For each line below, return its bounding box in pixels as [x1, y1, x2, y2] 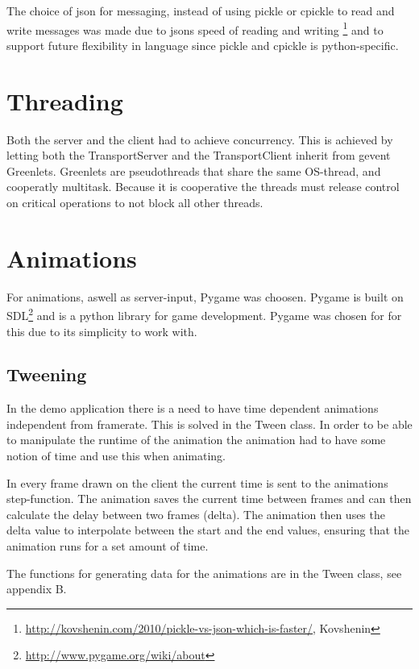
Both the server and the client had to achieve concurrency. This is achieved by [6, 131, 393, 148]
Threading [6, 84, 123, 117]
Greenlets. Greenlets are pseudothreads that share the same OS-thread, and [6, 162, 381, 179]
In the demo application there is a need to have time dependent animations [6, 400, 379, 417]
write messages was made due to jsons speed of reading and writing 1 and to [6, 19, 384, 38]
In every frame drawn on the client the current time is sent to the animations [6, 474, 388, 491]
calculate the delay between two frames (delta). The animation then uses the [6, 505, 385, 522]
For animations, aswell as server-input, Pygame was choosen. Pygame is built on [6, 288, 404, 305]
